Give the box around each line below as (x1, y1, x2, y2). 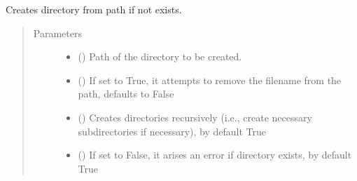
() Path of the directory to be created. (78, 49, 242, 64)
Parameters (33, 25, 82, 40)
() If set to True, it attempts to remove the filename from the (78, 72, 342, 87)
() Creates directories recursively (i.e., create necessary (78, 109, 312, 124)
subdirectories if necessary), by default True (78, 123, 267, 138)
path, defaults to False (78, 86, 174, 101)
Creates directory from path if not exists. (6, 2, 182, 16)
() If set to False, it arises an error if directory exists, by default (78, 147, 352, 162)
